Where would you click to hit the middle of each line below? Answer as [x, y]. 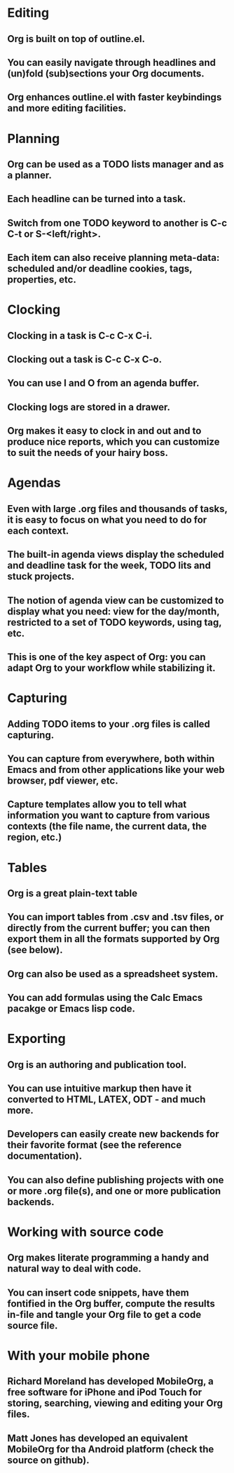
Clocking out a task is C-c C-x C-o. [85, 359]
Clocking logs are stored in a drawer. [89, 407]
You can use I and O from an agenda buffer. [103, 383]
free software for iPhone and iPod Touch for [105, 1393]
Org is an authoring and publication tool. [97, 1064]
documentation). [45, 1156]
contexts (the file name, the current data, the [107, 827]
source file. [33, 1325]
